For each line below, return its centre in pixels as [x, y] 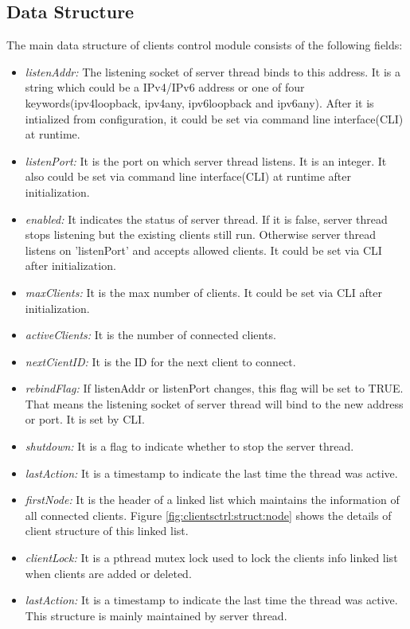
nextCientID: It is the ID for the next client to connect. [160, 361]
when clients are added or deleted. [108, 573]
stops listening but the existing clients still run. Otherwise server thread [201, 234]
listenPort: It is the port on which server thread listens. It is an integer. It [206, 160]
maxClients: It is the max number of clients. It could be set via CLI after [203, 292]
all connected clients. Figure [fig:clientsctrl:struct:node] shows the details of [208, 515]
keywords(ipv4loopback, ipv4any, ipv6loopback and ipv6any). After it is [199, 102]
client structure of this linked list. [107, 531]
